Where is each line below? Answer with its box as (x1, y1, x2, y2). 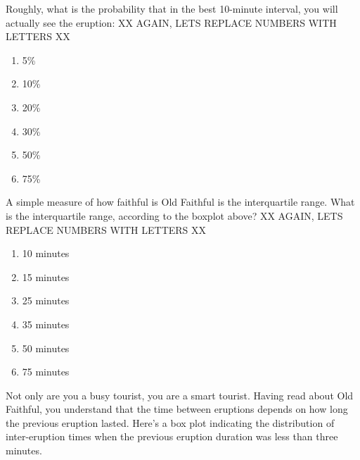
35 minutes (22, 316, 70, 331)
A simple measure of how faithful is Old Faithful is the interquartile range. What (6, 194, 355, 209)
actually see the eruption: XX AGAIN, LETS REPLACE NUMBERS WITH (6, 15, 337, 30)
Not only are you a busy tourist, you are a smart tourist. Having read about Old (6, 387, 354, 402)
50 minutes (22, 340, 70, 355)
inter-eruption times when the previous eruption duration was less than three (6, 429, 338, 444)
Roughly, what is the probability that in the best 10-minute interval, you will (6, 1, 338, 15)
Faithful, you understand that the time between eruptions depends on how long (6, 402, 348, 416)
